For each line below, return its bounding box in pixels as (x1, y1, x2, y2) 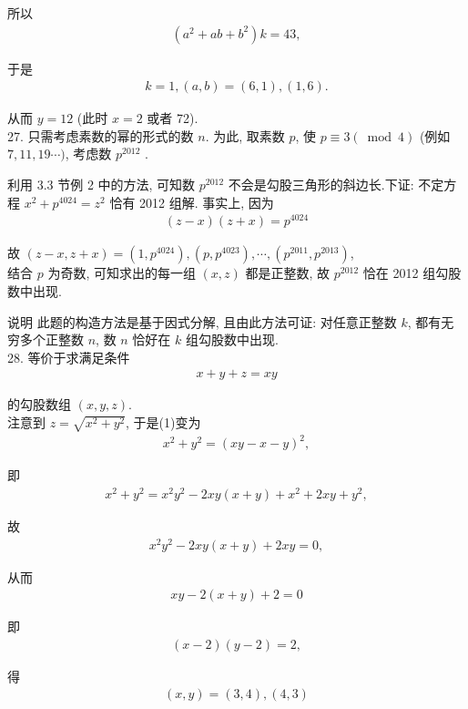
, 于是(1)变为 (126, 412, 201, 431)
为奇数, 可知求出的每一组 (47, 263, 196, 283)
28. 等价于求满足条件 (7, 347, 130, 366)
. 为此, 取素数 (205, 126, 285, 145)
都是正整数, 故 (245, 263, 331, 283)
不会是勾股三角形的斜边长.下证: (228, 175, 414, 194)
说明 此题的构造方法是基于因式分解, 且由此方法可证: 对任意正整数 (7, 312, 397, 331)
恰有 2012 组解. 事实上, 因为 (109, 192, 274, 211)
